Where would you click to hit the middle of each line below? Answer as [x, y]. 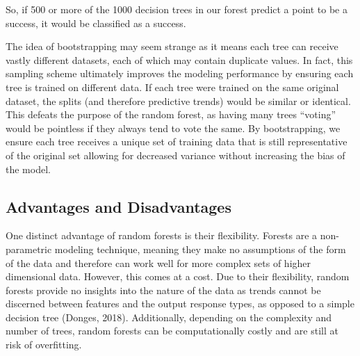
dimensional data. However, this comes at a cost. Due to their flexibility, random [178, 276]
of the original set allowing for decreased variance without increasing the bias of [175, 155]
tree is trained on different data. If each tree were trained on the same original [172, 87]
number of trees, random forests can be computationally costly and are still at [172, 331]
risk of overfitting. [44, 345]
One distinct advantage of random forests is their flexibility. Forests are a [162, 235]
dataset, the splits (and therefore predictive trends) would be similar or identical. [178, 100]
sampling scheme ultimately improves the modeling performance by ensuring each [180, 73]
